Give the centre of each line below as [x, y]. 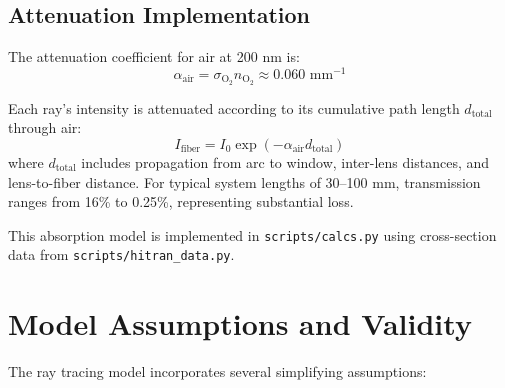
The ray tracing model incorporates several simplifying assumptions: [217, 371]
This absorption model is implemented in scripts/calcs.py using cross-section [252, 234]
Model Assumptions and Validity [240, 323]
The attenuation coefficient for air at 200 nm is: [154, 56]
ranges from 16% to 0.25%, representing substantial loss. [181, 201]
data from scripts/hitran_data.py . [121, 254]
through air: [45, 127]
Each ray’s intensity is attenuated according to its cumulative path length [234, 107]
